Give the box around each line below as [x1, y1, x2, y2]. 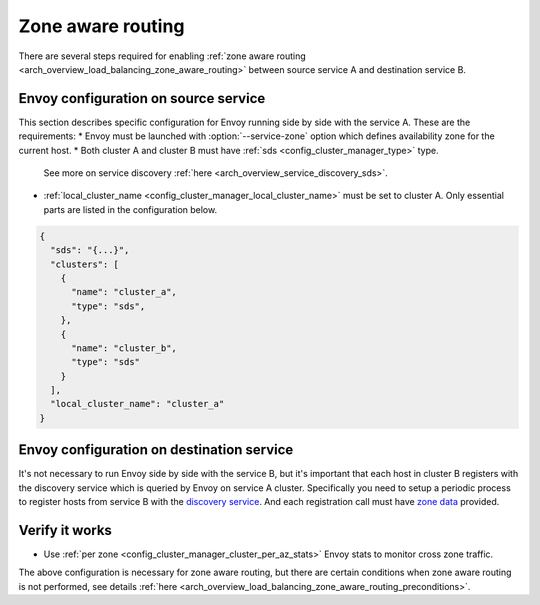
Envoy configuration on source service [18, 90, 266, 107]
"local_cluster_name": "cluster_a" [50, 398, 225, 410]
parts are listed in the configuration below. [43, 203, 218, 215]
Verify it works [18, 521, 112, 539]
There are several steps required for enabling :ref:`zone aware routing [18, 50, 307, 62]
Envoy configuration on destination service [18, 441, 294, 459]
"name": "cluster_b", [71, 342, 177, 354]
